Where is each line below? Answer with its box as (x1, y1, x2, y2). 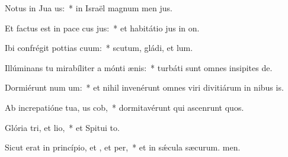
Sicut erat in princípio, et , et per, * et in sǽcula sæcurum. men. (5, 141, 241, 153)
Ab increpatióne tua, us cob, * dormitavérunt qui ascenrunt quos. (5, 101, 244, 113)
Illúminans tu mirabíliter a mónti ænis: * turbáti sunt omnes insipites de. (5, 61, 273, 73)
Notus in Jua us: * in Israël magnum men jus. (5, 2, 172, 14)
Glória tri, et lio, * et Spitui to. (5, 121, 120, 133)
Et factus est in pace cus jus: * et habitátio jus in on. (5, 21, 200, 34)
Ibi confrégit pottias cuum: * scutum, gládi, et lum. (5, 41, 193, 54)
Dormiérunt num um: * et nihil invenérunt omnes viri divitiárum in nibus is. (5, 81, 284, 94)
